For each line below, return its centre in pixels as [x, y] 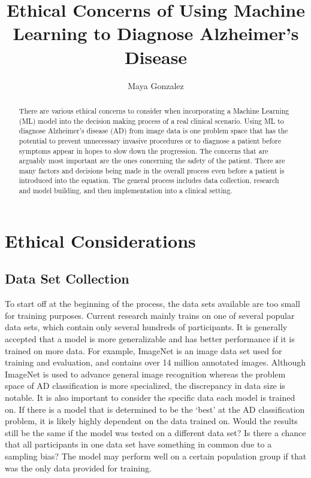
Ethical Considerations [100, 240]
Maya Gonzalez [156, 85]
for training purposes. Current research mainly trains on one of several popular [150, 315]
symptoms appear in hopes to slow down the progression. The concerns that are [144, 150]
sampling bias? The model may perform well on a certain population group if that [156, 456]
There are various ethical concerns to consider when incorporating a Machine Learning [154, 110]
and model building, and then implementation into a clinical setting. [126, 191]
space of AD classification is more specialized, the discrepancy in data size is [145, 386]
